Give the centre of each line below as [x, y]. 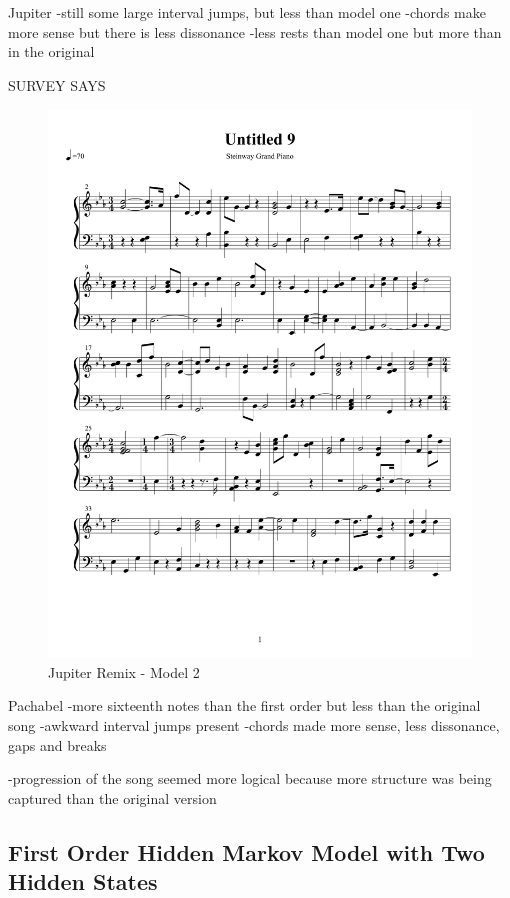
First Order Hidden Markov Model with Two [246, 851]
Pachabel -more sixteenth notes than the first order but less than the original [244, 705]
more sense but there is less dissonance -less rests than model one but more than [255, 31]
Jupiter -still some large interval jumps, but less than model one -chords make [247, 12]
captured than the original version [112, 797]
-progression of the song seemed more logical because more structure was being [250, 778]
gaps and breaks [57, 744]
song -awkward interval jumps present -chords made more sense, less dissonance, [254, 725]
